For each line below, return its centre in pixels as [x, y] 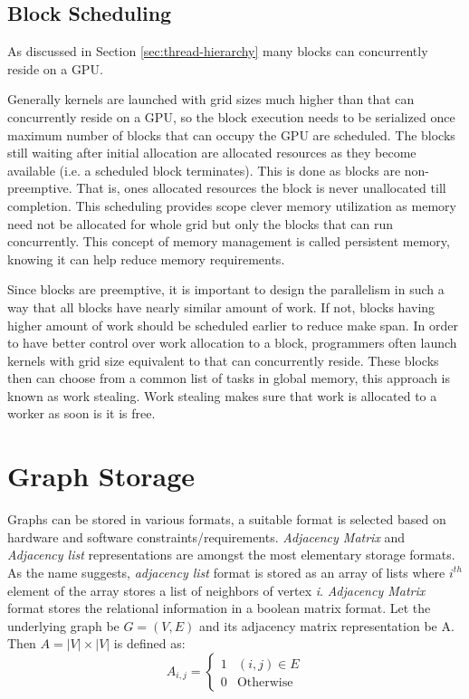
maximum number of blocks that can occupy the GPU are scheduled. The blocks [231, 134]
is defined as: [149, 643]
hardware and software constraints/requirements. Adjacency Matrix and [206, 536]
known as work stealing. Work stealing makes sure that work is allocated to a [222, 395]
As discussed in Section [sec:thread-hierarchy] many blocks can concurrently [218, 51]
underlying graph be [63, 625]
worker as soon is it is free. [81, 413]
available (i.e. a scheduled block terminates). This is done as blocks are [204, 170]
